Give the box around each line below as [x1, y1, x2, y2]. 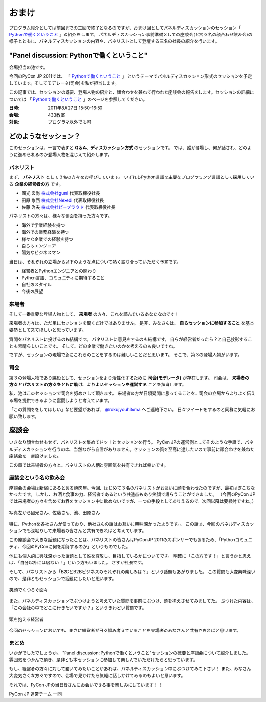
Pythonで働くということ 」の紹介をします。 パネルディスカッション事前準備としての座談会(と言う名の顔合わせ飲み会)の [9, 31, 253, 37]
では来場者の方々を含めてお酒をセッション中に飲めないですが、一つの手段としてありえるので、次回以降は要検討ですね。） [9, 498, 257, 504]
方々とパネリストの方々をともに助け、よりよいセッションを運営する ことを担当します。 [9, 381, 187, 387]
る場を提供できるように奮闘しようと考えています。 [9, 397, 112, 403]
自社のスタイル [21, 281, 52, 287]
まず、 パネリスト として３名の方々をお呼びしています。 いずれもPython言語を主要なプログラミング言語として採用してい [9, 174, 255, 180]
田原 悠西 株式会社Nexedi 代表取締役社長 [21, 197, 104, 203]
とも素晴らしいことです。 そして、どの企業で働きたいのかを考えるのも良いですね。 [9, 343, 178, 349]
